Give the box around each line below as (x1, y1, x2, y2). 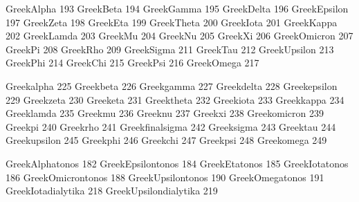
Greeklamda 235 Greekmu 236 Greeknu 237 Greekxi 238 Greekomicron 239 (6, 106, 324, 120)
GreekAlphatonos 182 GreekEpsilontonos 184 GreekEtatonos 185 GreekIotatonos (6, 156, 349, 170)
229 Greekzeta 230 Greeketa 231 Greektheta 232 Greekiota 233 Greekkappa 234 (6, 92, 344, 107)
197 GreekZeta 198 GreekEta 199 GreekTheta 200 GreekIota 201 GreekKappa (6, 15, 338, 29)
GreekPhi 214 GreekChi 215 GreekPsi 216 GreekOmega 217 (6, 55, 259, 70)
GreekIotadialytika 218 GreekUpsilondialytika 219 (6, 183, 218, 198)
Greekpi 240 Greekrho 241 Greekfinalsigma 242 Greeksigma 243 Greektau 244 (6, 119, 336, 134)
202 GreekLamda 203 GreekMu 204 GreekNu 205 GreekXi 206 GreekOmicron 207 (6, 28, 353, 43)
